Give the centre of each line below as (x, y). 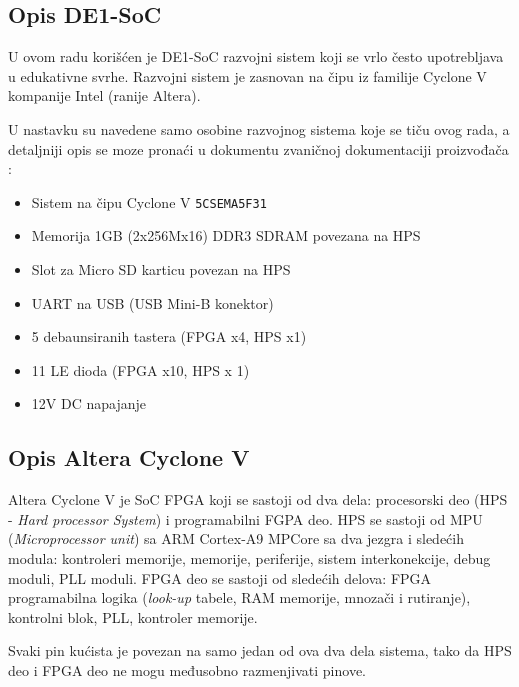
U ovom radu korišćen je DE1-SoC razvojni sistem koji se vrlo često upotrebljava (256, 56)
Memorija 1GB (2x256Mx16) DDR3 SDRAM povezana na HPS (226, 235)
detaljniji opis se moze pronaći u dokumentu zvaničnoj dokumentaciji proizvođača (258, 148)
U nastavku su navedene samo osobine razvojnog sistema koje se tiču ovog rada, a (259, 128)
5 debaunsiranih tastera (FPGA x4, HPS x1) (169, 336)
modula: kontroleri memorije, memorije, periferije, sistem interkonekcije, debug (249, 557)
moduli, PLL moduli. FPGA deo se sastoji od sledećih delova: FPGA (220, 577)
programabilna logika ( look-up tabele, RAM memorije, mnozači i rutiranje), (239, 597)
